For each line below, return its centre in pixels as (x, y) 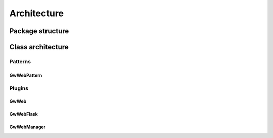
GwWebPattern (26, 75)
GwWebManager (28, 127)
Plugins (19, 88)
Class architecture (39, 47)
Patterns (20, 61)
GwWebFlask (24, 114)
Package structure (39, 31)
